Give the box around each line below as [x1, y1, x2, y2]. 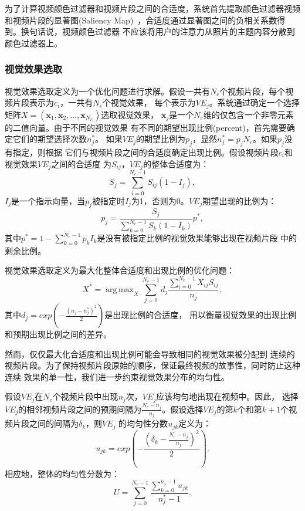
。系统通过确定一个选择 [209, 96, 300, 109]
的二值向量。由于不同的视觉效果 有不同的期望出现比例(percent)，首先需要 [5, 121, 287, 133]
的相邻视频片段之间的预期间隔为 [18, 402, 142, 415]
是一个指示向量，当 [11, 194, 85, 207]
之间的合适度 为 [51, 157, 112, 170]
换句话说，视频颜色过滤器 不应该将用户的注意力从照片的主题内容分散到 [21, 25, 295, 38]
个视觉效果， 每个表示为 [102, 96, 196, 109]
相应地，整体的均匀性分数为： [5, 467, 120, 479]
